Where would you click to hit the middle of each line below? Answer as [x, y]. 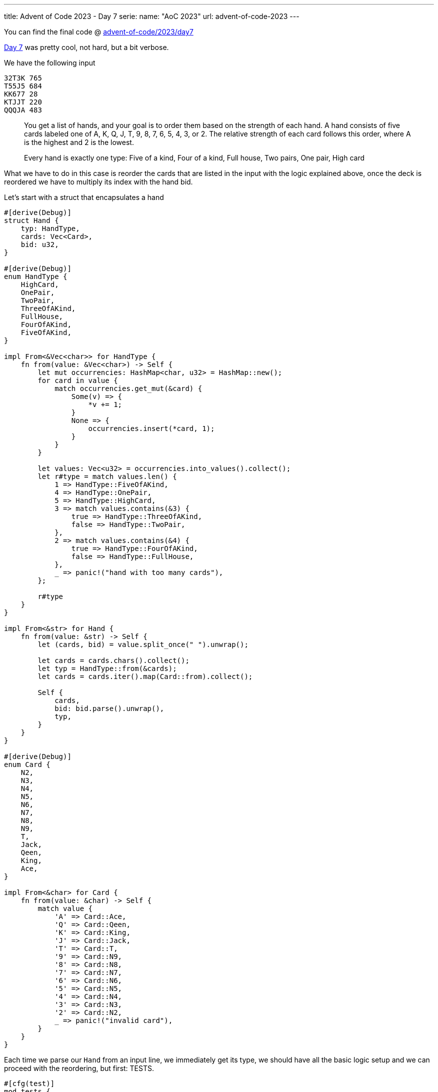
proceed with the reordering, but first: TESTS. [79, 1068]
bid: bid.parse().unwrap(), [109, 708]
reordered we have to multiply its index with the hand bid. [98, 182]
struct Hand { [31, 220]
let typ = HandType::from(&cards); [107, 668]
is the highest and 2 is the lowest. [79, 142]
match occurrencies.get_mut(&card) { [128, 388]
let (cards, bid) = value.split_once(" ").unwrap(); [143, 644]
